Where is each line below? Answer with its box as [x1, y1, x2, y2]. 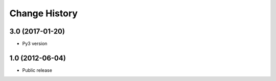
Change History [9, 8, 78, 19]
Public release [22, 67, 52, 73]
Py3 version [22, 41, 48, 47]
